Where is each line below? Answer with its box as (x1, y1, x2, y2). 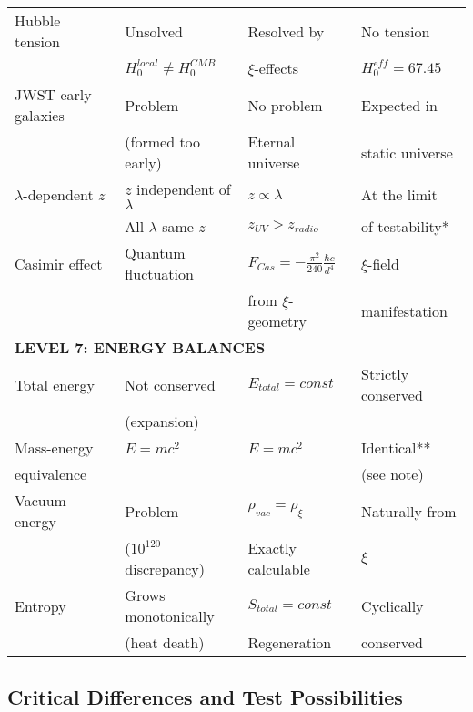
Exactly (247, 537, 297, 558)
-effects (254, 57, 298, 78)
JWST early (15, 84, 92, 105)
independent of (136, 178, 231, 199)
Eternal (247, 131, 296, 152)
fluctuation (125, 263, 194, 284)
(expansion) (125, 411, 199, 432)
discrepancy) (125, 558, 206, 579)
